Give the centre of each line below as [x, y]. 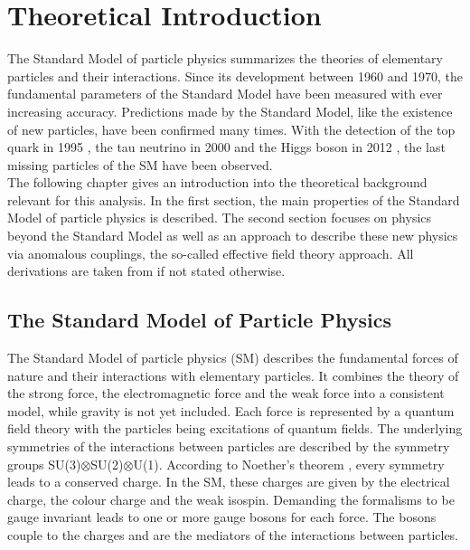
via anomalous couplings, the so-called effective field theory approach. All [211, 253]
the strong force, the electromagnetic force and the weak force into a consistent [226, 393]
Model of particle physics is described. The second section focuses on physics [220, 218]
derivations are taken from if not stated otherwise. [146, 271]
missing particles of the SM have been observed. [140, 164]
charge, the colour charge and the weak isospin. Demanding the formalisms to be [231, 499]
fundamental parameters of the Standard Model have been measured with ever [225, 94]
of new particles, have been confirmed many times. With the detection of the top [231, 129]
